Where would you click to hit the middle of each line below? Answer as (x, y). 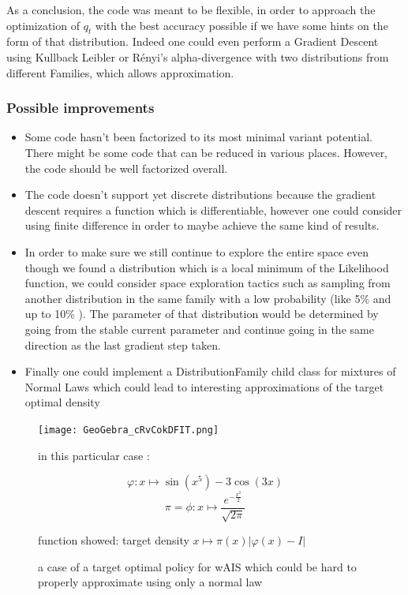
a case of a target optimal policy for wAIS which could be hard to (197, 566)
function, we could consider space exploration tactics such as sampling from (208, 283)
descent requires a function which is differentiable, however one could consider (213, 210)
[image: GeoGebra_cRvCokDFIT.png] (129, 430)
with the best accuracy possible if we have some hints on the (241, 25)
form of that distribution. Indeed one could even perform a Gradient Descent (193, 41)
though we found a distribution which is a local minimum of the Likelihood (207, 267)
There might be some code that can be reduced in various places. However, (206, 152)
